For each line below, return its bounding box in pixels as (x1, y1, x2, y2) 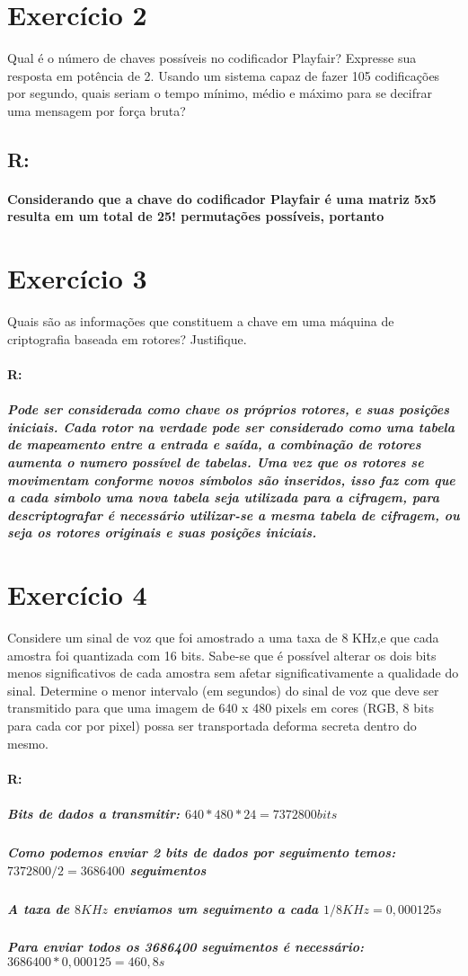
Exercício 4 (7, 576, 147, 613)
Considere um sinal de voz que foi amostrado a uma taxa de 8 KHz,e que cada (7, 628, 439, 647)
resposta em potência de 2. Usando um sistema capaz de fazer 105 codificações (7, 66, 440, 84)
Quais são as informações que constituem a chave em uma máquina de (7, 312, 394, 331)
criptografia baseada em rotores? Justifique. (7, 329, 247, 348)
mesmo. (7, 733, 49, 752)
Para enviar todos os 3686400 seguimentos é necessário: (7, 937, 365, 956)
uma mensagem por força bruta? (7, 101, 186, 120)
